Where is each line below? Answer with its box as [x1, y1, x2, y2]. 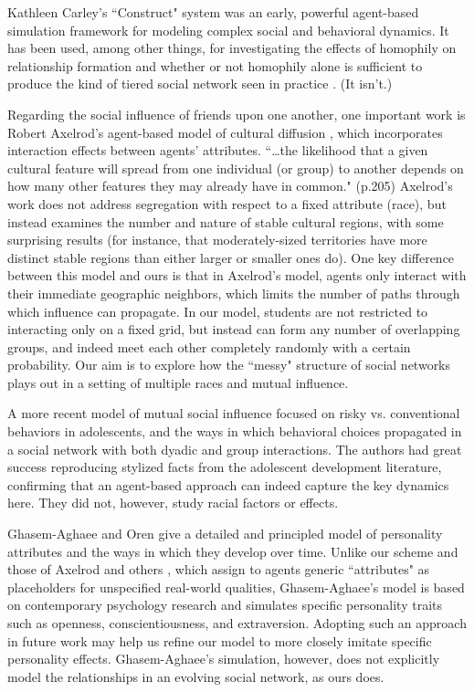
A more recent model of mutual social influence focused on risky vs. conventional [7, 404, 460, 423]
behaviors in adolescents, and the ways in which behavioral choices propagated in [7, 422, 462, 441]
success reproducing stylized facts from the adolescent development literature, [7, 457, 442, 477]
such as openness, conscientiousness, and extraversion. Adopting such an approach [7, 613, 467, 632]
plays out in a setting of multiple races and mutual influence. [7, 372, 349, 392]
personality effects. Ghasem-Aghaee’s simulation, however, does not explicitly [7, 649, 440, 668]
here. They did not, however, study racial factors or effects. [7, 493, 339, 512]
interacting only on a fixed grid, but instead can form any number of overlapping [7, 320, 460, 339]
